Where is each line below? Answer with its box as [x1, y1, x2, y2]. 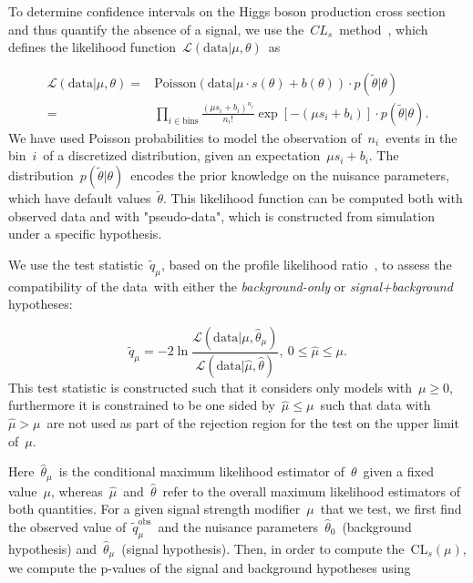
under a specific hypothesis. [8, 224, 162, 243]
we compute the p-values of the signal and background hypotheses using [8, 558, 411, 578]
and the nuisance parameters [158, 517, 319, 536]
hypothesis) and [8, 538, 98, 557]
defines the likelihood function [8, 37, 177, 56]
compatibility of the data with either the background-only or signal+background [8, 276, 453, 295]
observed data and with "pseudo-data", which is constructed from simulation [8, 206, 435, 225]
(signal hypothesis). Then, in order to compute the [121, 538, 405, 557]
